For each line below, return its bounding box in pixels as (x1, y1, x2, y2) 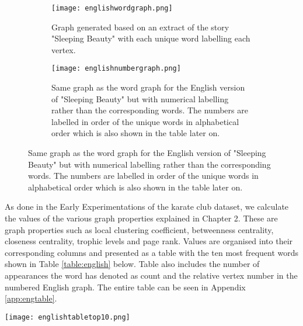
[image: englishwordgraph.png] (51, 4, 173, 12)
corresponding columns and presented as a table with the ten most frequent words (5, 246, 299, 258)
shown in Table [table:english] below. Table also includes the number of (5, 258, 260, 270)
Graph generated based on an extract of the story (51, 20, 229, 33)
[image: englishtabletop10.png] (5, 313, 130, 321)
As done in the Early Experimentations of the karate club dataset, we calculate (5, 200, 289, 213)
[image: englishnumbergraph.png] (51, 64, 181, 73)
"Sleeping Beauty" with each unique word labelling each (51, 32, 250, 44)
